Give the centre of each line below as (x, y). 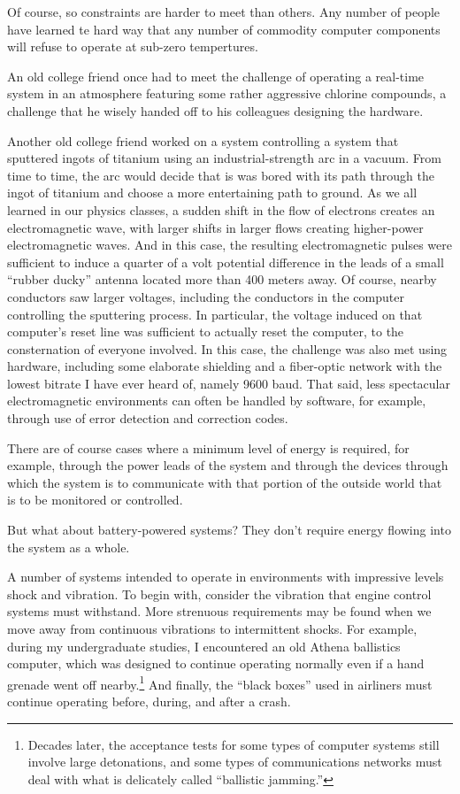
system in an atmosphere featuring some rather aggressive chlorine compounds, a (227, 93)
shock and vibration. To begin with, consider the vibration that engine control (219, 594)
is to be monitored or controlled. (95, 500)
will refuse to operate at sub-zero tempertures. (133, 46)
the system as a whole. (69, 547)
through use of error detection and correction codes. (148, 418)
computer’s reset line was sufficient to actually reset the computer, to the (206, 331)
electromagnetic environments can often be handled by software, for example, (217, 401)
